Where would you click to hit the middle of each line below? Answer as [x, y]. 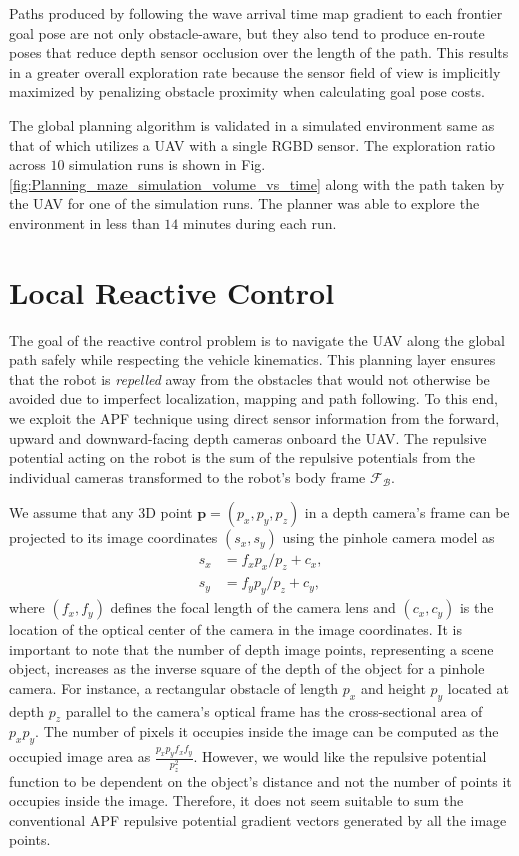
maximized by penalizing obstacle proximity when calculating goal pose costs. [247, 91]
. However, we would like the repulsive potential [340, 756]
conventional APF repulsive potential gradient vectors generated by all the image [258, 819]
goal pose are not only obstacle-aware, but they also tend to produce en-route [247, 32]
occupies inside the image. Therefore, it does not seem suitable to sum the [236, 800]
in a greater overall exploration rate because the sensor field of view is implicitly [255, 71]
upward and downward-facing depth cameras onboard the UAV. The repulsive [248, 437]
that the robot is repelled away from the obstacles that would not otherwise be [249, 378]
